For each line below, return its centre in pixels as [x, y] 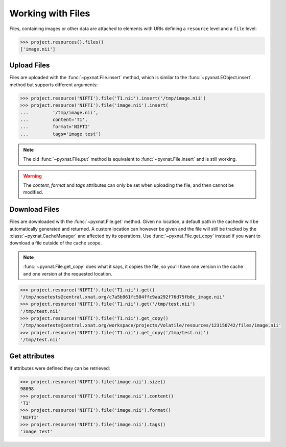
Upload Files [30, 66]
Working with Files [50, 13]
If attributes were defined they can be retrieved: [60, 368]
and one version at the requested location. [68, 274]
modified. [33, 192]
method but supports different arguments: [54, 85]
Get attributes [32, 356]
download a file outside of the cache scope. [56, 243]
